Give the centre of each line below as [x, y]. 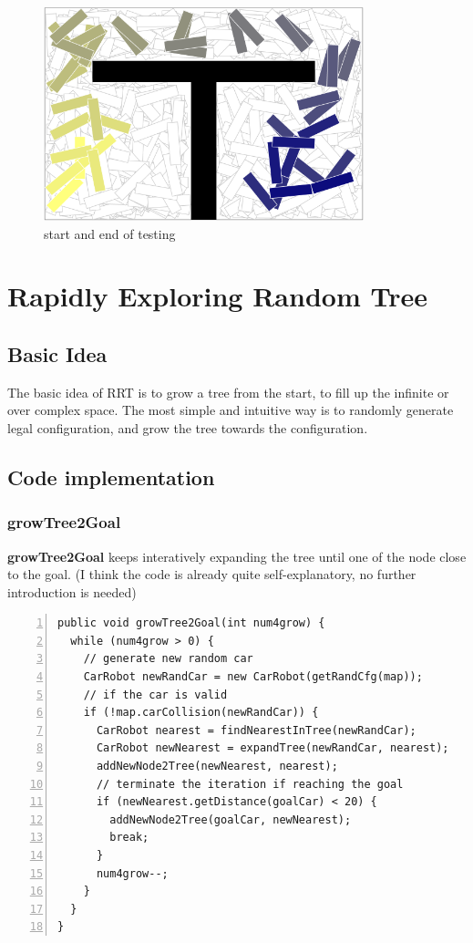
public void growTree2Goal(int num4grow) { [191, 623]
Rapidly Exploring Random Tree [217, 296]
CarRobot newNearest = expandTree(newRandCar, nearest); [272, 748]
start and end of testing [110, 233]
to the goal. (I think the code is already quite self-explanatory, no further [212, 574]
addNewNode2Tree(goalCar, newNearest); [231, 819]
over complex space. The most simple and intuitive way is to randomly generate [231, 410]
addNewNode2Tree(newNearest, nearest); [217, 767]
